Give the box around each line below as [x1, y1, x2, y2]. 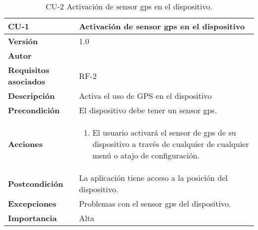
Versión [8, 35, 38, 47]
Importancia [8, 212, 57, 224]
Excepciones [8, 198, 57, 209]
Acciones [8, 138, 43, 150]
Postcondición [8, 177, 64, 189]
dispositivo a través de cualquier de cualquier [92, 138, 249, 150]
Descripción [8, 90, 55, 101]
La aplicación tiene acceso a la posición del [79, 172, 228, 183]
